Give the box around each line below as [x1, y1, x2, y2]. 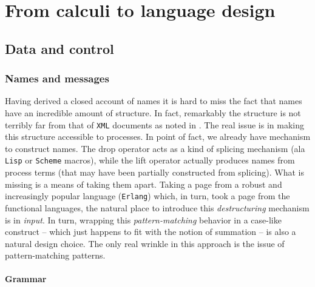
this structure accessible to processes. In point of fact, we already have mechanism [5, 130, 311, 143]
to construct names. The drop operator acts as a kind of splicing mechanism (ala [5, 142, 305, 154]
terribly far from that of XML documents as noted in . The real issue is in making [5, 118, 305, 131]
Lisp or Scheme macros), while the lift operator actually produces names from [5, 154, 295, 167]
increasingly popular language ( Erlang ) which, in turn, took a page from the [5, 190, 290, 202]
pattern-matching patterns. [5, 249, 106, 262]
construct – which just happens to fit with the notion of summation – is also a [5, 225, 296, 238]
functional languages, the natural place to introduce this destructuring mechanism [5, 201, 310, 214]
